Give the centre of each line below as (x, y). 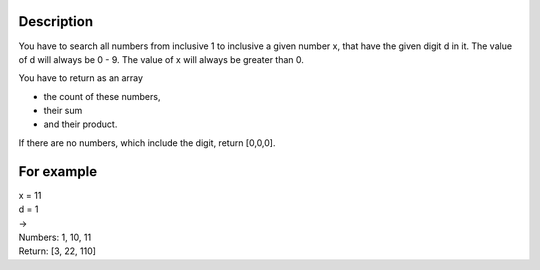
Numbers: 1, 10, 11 (55, 237)
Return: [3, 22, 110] (57, 251)
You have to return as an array (81, 78)
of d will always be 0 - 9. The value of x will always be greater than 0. (161, 59)
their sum (63, 111)
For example (58, 171)
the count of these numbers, (102, 96)
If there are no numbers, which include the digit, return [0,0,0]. (147, 142)
